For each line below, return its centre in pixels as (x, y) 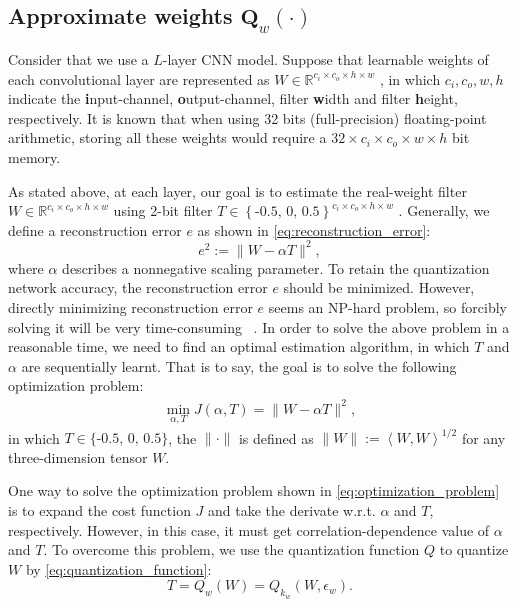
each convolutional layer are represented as (139, 78)
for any (483, 437)
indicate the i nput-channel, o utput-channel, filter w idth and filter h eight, (233, 98)
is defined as (276, 437)
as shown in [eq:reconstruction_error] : (314, 229)
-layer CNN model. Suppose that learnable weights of (325, 59)
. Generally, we (444, 210)
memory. (34, 156)
